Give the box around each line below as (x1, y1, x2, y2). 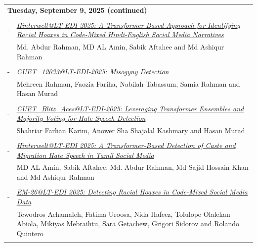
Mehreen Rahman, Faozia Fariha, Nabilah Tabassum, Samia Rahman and (16, 78, 240, 89)
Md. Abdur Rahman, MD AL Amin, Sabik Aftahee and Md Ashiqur (16, 42, 224, 52)
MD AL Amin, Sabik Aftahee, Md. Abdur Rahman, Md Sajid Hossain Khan (16, 162, 249, 172)
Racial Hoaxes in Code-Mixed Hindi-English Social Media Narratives (16, 29, 224, 40)
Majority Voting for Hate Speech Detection (16, 113, 146, 123)
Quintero (16, 228, 43, 238)
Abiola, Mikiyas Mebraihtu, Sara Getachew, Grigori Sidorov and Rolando (16, 218, 239, 229)
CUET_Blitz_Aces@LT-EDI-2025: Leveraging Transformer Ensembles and (16, 103, 244, 113)
